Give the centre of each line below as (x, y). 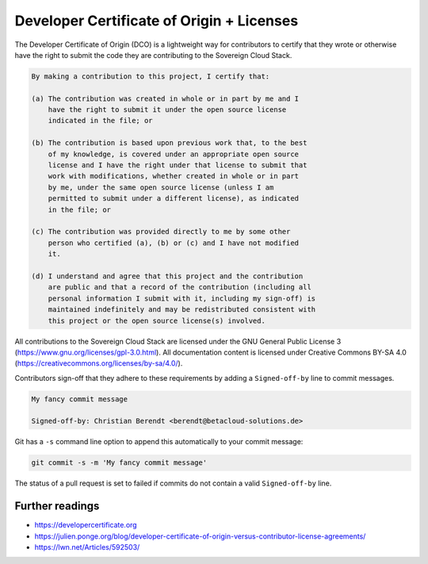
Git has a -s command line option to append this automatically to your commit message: (159, 442)
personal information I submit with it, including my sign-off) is (182, 298)
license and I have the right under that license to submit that (178, 165)
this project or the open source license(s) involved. (157, 320)
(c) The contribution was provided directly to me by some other (161, 232)
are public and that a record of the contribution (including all (180, 287)
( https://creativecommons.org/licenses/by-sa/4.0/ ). (99, 363)
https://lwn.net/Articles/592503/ (87, 547)
